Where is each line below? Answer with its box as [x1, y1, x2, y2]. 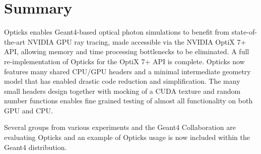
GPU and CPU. [4, 105, 53, 115]
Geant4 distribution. [4, 141, 67, 152]
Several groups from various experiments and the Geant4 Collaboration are [4, 122, 236, 132]
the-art [4, 36, 26, 47]
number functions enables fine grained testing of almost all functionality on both [4, 95, 253, 106]
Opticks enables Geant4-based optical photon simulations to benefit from [4, 27, 229, 37]
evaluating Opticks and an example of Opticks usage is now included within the [4, 132, 250, 142]
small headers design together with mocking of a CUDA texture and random [4, 85, 241, 96]
